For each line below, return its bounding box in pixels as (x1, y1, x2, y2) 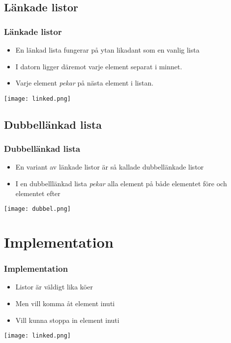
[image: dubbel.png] (4, 205, 71, 213)
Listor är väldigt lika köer (15, 282, 93, 292)
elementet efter (15, 188, 60, 198)
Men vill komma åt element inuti (15, 298, 115, 309)
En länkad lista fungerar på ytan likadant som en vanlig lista (15, 45, 200, 55)
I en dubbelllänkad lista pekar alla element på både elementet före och (15, 178, 227, 189)
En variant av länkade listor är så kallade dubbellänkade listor (15, 162, 204, 172)
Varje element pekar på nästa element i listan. (15, 78, 154, 88)
